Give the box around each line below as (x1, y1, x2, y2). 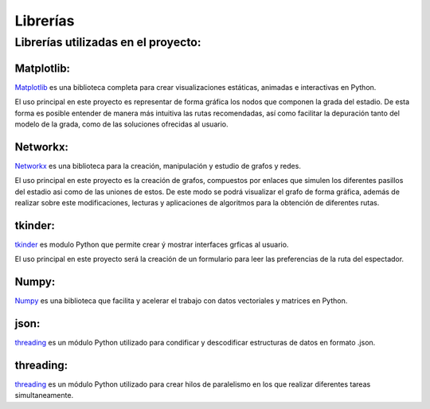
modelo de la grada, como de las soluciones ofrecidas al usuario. (14, 119, 229, 129)
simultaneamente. (14, 391, 74, 400)
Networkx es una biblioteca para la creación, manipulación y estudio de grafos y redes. (14, 161, 302, 170)
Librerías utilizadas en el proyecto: (14, 35, 202, 49)
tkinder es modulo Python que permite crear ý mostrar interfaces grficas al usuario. (14, 240, 289, 249)
